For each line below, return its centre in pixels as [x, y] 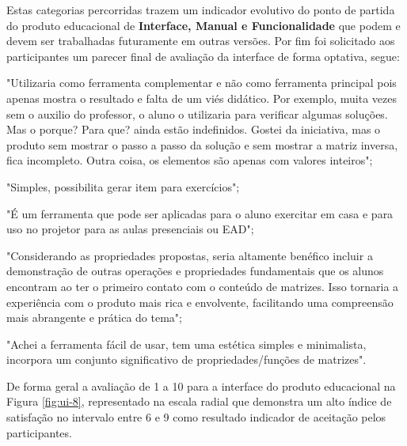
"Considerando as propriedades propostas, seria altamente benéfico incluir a [190, 255]
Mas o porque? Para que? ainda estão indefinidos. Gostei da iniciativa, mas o [194, 129]
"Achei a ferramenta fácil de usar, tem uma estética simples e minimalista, [186, 344]
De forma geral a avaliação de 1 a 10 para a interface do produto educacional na [201, 386]
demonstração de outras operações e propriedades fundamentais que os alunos [195, 271]
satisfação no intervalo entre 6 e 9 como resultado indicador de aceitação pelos [196, 417]
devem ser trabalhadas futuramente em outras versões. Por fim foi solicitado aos [201, 41]
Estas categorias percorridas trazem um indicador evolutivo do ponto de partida [201, 9]
